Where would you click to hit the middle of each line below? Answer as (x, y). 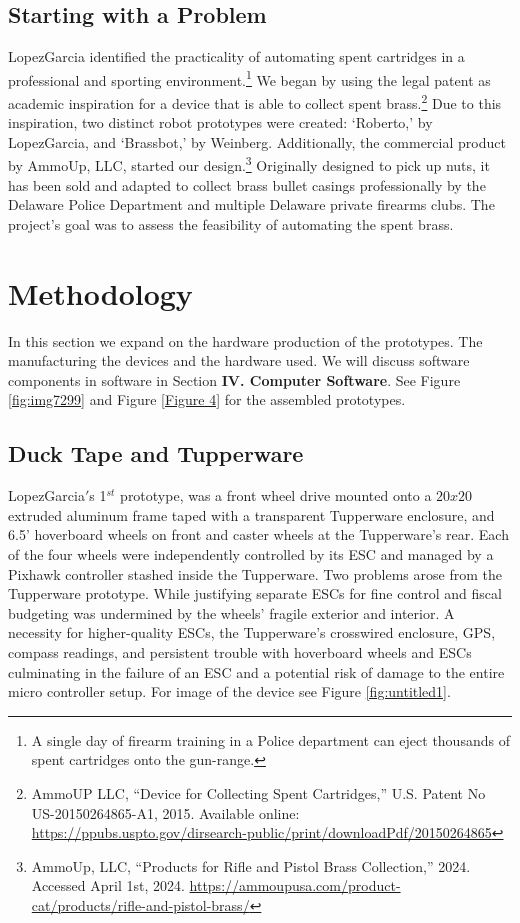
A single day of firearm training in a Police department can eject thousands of (270, 739)
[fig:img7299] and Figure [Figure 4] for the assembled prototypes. (207, 399)
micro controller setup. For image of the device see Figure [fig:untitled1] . (229, 691)
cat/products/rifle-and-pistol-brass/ (140, 904)
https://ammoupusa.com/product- (295, 885)
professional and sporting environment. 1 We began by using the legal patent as (249, 78)
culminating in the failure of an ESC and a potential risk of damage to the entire (256, 671)
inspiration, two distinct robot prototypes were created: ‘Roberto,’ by (220, 122)
